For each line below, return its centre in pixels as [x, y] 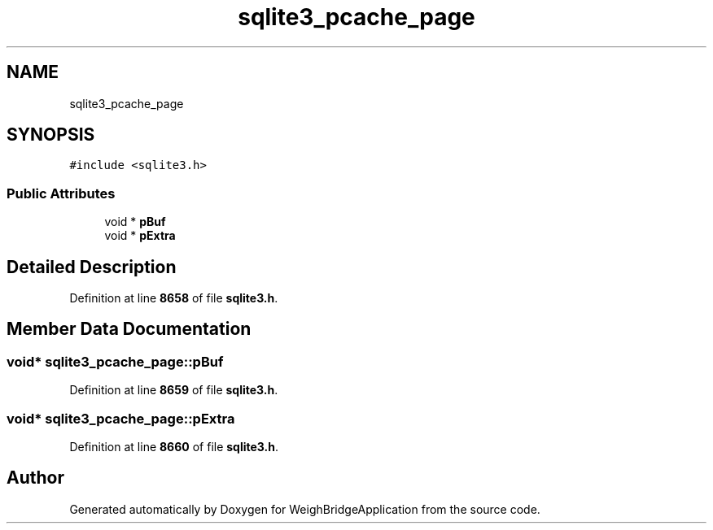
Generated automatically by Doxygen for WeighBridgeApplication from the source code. [305, 509]
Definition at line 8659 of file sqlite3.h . [174, 390]
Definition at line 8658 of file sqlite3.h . [174, 298]
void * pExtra [140, 236]
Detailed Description [92, 267]
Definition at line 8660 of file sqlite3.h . [174, 447]
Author [35, 478]
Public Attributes [61, 193]
